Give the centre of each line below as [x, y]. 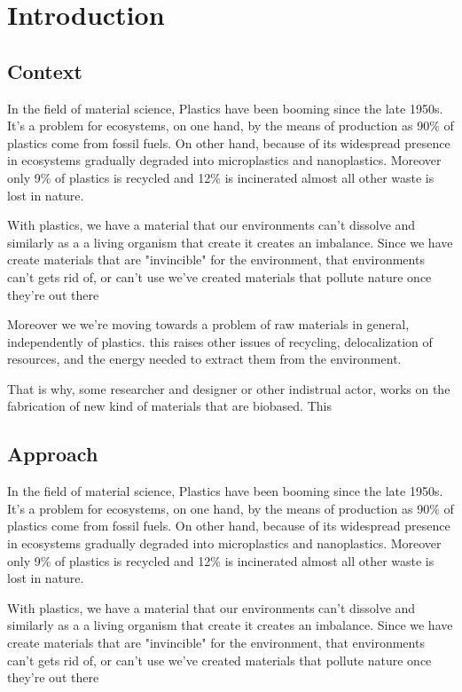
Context [45, 71]
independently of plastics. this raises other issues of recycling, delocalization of [220, 341]
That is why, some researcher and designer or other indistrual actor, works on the [229, 388]
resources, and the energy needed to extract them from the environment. [204, 359]
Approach [53, 454]
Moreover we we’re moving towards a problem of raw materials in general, [208, 324]
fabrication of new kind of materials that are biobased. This [169, 406]
